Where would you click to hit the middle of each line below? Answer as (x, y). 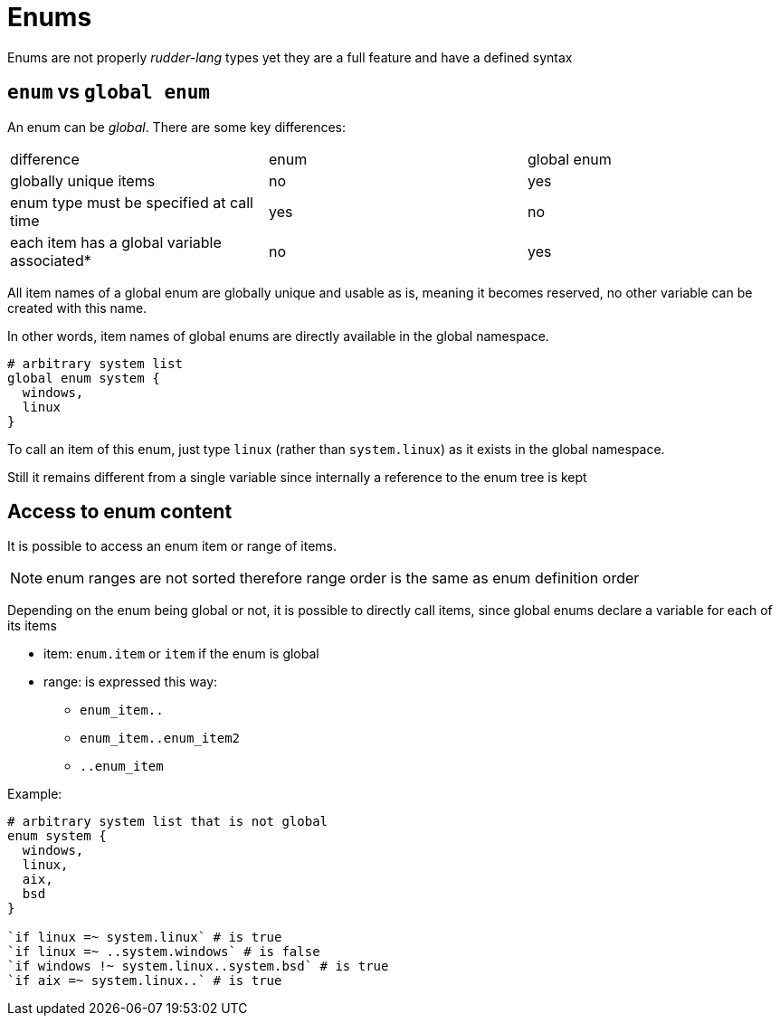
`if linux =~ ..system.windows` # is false (164, 952)
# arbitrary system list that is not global (168, 822)
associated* (51, 260)
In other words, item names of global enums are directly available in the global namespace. (278, 336)
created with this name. (77, 308)
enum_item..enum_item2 (160, 739)
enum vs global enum (109, 92)
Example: (35, 794)
